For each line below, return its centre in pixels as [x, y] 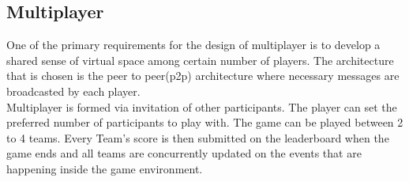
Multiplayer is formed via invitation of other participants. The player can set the [202, 106]
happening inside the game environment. [105, 168]
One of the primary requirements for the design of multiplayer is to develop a [193, 45]
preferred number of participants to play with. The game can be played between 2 [205, 122]
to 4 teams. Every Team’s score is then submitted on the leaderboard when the [198, 137]
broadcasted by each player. [73, 91]
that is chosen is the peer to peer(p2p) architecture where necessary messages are [203, 76]
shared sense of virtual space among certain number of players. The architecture [200, 60]
